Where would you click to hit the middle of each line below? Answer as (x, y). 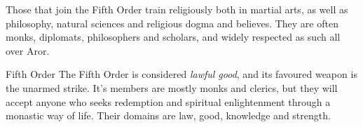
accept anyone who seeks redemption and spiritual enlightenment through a (168, 101)
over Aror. (28, 50)
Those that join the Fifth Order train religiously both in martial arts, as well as (177, 9)
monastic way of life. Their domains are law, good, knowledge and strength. (168, 115)
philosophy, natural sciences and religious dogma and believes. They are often (172, 23)
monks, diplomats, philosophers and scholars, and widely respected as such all (173, 37)
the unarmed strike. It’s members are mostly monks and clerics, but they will (172, 87)
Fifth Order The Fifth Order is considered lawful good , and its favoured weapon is (181, 74)
